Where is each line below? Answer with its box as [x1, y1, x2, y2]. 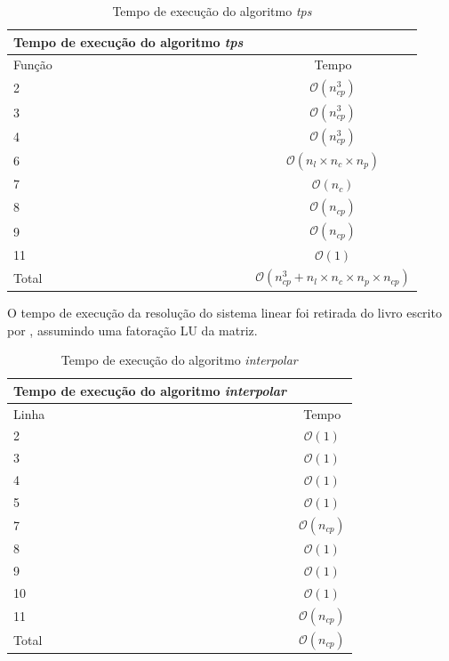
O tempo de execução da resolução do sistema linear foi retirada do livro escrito [7, 302, 442, 321]
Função [13, 55, 52, 74]
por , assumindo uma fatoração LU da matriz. [7, 320, 258, 339]
